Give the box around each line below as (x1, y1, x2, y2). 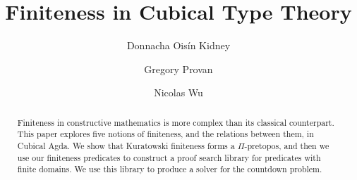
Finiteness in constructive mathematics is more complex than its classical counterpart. (17, 116, 334, 128)
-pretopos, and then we (244, 140, 329, 152)
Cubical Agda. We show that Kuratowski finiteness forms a (17, 140, 235, 152)
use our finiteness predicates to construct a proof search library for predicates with (17, 151, 321, 163)
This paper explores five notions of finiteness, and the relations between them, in (17, 128, 314, 140)
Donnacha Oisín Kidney (126, 38, 231, 53)
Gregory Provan (144, 61, 213, 76)
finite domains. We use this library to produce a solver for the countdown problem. (17, 163, 322, 175)
